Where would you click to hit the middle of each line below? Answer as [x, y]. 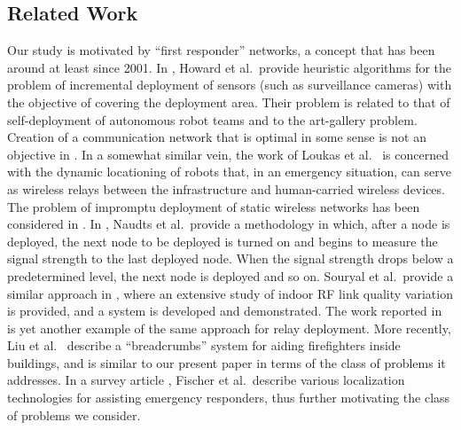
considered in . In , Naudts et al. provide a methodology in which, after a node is [229, 224]
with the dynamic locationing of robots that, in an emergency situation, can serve [229, 172]
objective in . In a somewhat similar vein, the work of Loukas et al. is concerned [228, 154]
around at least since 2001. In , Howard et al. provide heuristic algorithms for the [230, 67]
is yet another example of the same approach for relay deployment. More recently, [229, 328]
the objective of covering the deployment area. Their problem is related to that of [229, 102]
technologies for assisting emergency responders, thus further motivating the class [229, 398]
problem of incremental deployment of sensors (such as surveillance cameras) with [230, 85]
